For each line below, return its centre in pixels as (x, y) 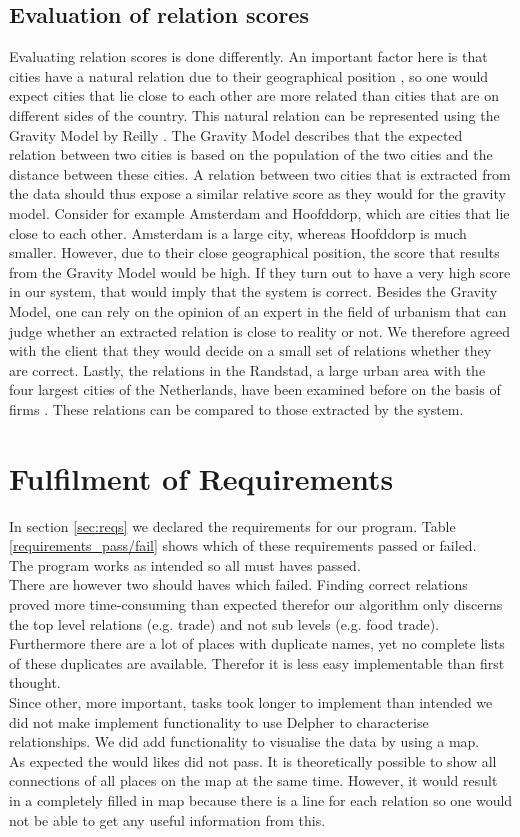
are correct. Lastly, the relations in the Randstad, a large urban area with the (247, 369)
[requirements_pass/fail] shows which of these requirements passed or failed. (243, 545)
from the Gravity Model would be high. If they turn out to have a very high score (260, 271)
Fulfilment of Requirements (201, 477)
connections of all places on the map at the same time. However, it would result (253, 780)
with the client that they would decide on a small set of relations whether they (250, 350)
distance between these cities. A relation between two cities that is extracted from (260, 173)
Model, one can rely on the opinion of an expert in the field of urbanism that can (258, 310)
